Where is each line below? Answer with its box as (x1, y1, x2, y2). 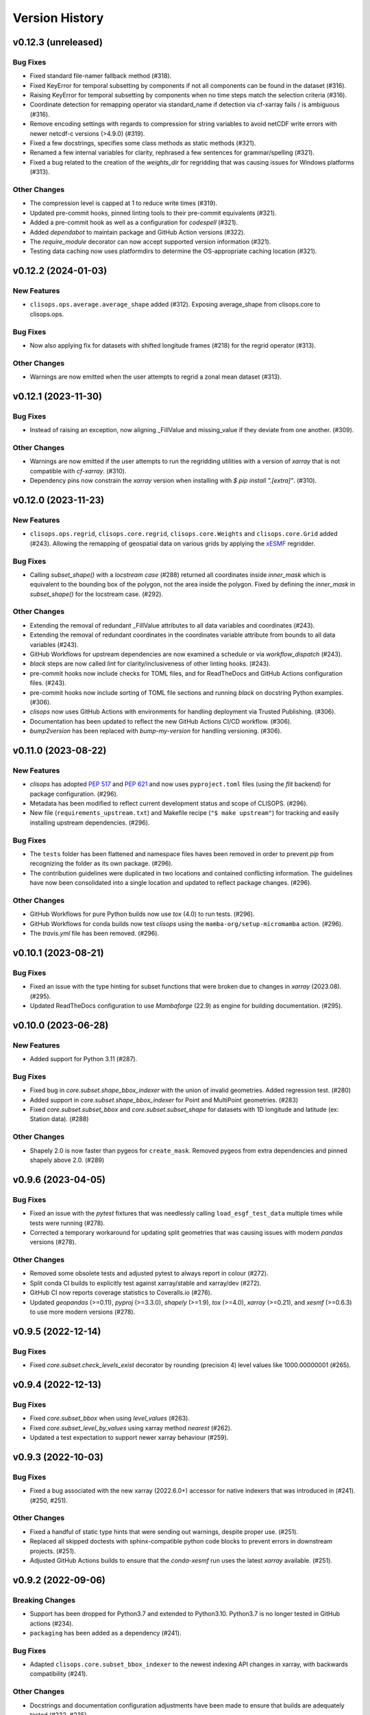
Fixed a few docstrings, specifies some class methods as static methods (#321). (29, 139, 256, 147)
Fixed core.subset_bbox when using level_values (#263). (29, 1414, 190, 1423)
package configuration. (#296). (29, 790, 119, 798)
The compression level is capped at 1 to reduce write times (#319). (29, 199, 218, 207)
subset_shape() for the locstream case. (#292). (29, 590, 164, 598)
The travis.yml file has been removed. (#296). (29, 930, 160, 938)
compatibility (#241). (29, 1670, 88, 1678)
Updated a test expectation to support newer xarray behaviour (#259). (29, 1434, 229, 1442)
